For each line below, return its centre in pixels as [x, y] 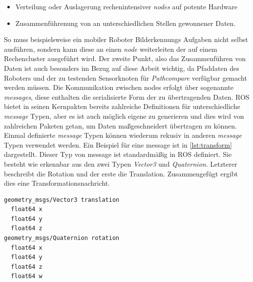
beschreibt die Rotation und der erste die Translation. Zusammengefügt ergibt [121, 173]
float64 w [27, 276]
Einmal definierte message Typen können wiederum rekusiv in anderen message [123, 135]
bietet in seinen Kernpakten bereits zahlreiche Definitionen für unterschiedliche [122, 106]
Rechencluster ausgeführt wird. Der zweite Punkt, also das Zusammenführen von [125, 58]
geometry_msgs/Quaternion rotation [62, 238]
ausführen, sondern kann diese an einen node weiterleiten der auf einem [111, 49]
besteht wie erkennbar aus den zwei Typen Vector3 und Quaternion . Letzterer [121, 163]
